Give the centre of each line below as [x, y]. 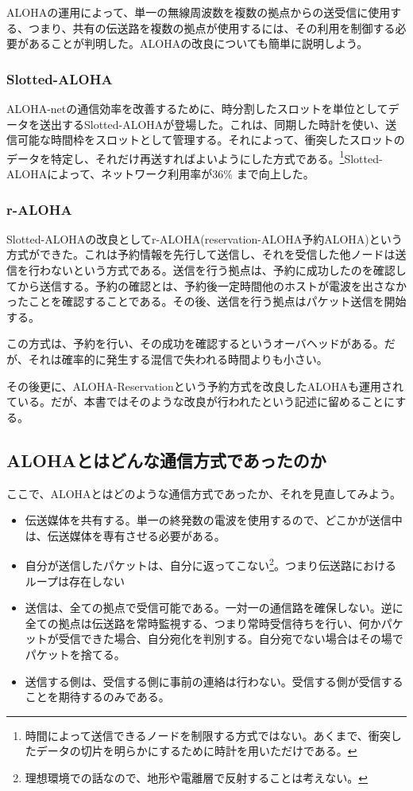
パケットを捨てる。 [75, 654]
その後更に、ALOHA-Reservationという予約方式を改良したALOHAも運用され [205, 386]
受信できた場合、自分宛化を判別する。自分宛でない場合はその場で [231, 639]
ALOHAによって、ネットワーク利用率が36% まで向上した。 [160, 174]
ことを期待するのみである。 [97, 697]
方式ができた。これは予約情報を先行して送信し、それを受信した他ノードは [201, 254]
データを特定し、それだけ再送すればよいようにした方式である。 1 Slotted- [195, 157]
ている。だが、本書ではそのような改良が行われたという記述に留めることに [201, 401]
